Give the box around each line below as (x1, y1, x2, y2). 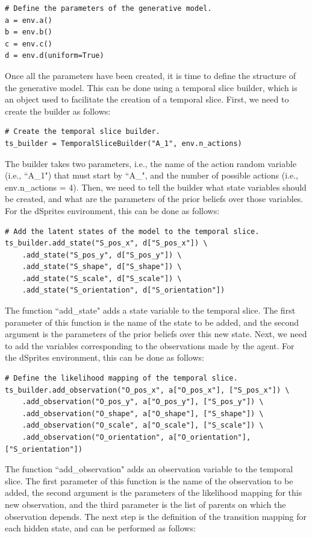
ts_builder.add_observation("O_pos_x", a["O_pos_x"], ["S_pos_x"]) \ (5, 385, 290, 394)
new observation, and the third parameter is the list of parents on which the (5, 498, 286, 510)
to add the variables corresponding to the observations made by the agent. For (5, 339, 295, 352)
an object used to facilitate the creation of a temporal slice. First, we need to (5, 93, 289, 106)
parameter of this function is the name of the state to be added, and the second (5, 315, 299, 328)
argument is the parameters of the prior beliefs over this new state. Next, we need (5, 328, 307, 340)
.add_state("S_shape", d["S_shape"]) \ (22, 262, 182, 271)
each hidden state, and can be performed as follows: (5, 522, 196, 534)
